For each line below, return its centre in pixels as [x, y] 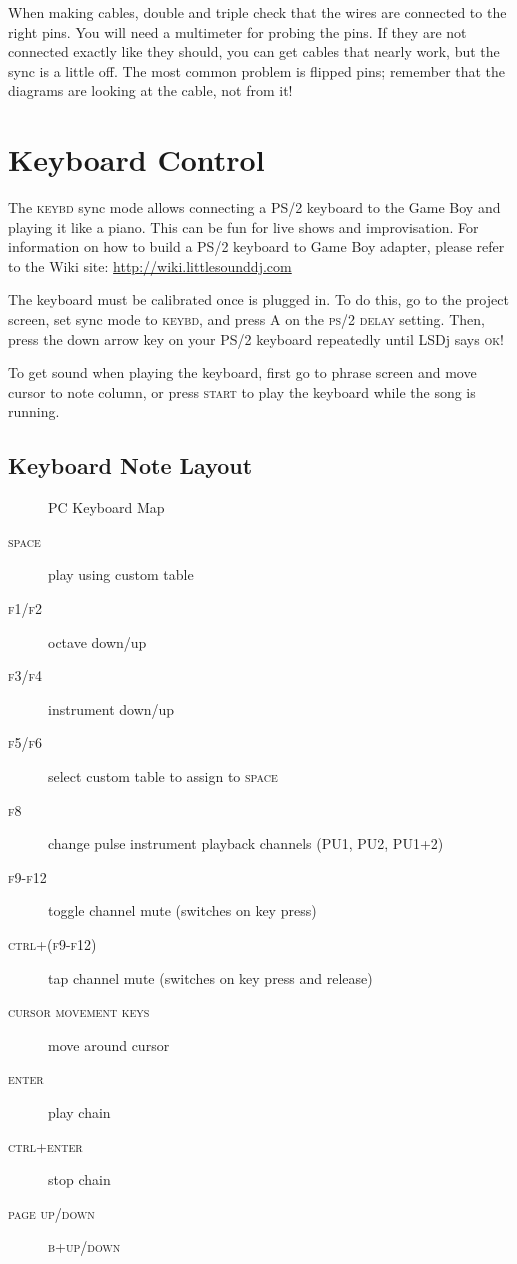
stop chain [79, 1179]
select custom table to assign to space [163, 775]
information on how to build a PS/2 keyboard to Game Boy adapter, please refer [256, 246]
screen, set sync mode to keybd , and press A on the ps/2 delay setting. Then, [246, 319]
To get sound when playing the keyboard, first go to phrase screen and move [242, 372]
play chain [79, 1111]
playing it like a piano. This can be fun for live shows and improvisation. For [243, 226]
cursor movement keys [79, 1011]
